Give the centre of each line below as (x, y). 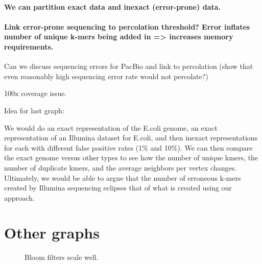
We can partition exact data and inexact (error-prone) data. (113, 6)
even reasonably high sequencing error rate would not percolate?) (106, 76)
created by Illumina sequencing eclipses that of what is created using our (118, 188)
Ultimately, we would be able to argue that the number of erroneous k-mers (123, 177)
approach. (19, 197)
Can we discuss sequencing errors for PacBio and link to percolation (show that (129, 66)
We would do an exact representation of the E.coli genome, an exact (111, 127)
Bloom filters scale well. (62, 257)
